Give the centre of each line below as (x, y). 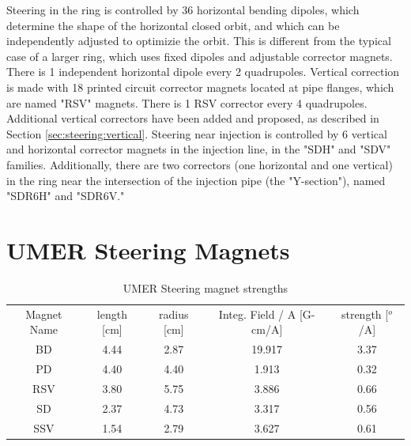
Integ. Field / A (257, 314)
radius (174, 314)
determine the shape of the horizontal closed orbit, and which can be (173, 25)
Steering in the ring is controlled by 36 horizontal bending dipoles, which (183, 9)
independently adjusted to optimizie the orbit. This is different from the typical (199, 41)
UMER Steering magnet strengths (205, 287)
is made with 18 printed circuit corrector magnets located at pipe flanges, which (200, 87)
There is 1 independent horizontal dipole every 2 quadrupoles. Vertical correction (203, 72)
